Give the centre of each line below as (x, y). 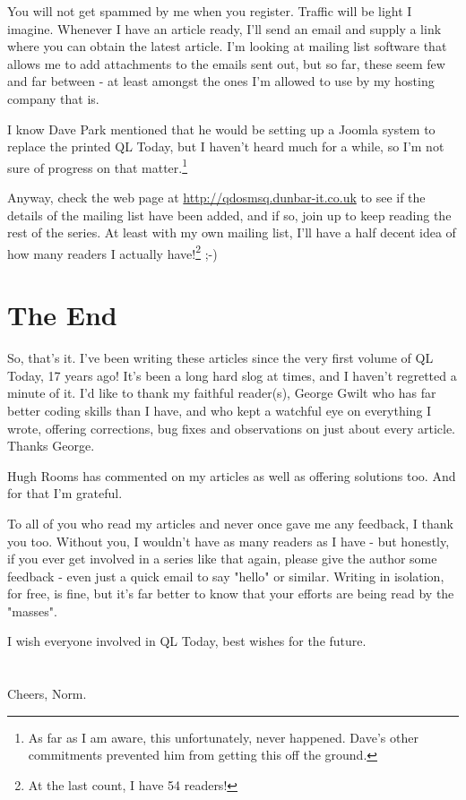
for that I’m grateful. (65, 493)
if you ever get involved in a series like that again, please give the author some (222, 559)
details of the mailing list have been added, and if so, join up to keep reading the (229, 215)
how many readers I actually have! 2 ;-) (112, 252)
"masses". (32, 611)
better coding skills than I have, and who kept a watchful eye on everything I (220, 410)
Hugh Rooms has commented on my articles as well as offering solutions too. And (232, 475)
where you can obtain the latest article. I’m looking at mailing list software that (227, 46)
